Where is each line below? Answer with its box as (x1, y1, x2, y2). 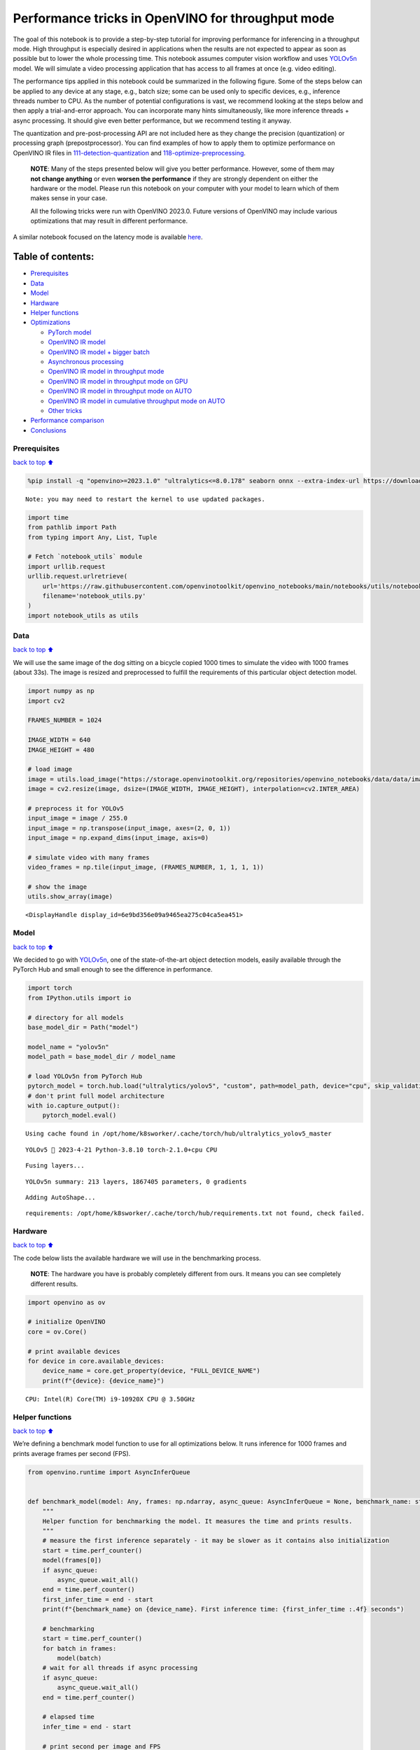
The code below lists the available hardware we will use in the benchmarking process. (13, 1254, 262, 1262)
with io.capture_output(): (27, 1102, 120, 1109)
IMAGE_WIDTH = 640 (27, 736, 91, 744)
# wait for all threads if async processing (42, 1664, 198, 1672)
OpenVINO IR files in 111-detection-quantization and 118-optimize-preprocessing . (13, 148, 246, 157)
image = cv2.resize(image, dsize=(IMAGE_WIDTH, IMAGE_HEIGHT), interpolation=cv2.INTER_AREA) (27, 785, 360, 793)
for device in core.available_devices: (27, 1357, 164, 1365)
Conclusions (30, 426, 66, 434)
